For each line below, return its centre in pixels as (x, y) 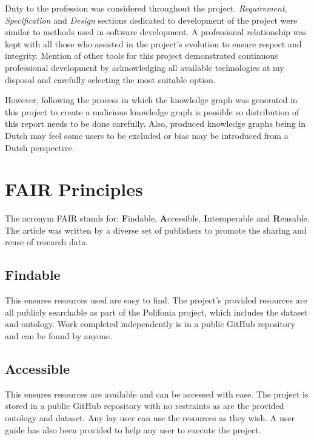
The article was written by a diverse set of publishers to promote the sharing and (156, 230)
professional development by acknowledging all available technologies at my (145, 67)
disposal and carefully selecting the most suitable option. (110, 79)
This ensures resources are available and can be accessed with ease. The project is (157, 394)
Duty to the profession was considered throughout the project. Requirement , (146, 8)
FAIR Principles (74, 189)
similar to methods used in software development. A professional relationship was (156, 32)
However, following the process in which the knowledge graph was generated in (151, 100)
